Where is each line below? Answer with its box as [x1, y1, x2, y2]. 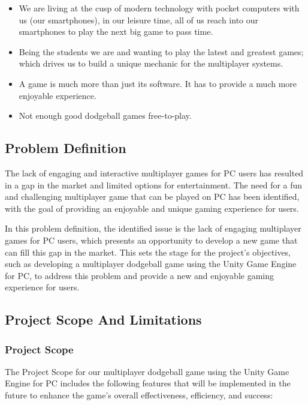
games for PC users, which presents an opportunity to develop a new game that [5, 233, 298, 246]
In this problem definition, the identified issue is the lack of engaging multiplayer [5, 222, 301, 235]
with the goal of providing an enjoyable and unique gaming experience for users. [5, 202, 299, 214]
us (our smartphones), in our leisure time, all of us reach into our [19, 13, 259, 26]
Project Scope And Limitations [5, 310, 202, 329]
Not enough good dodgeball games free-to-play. [19, 109, 192, 122]
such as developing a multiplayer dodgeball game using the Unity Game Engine [5, 257, 297, 270]
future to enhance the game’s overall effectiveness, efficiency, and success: [5, 389, 273, 401]
